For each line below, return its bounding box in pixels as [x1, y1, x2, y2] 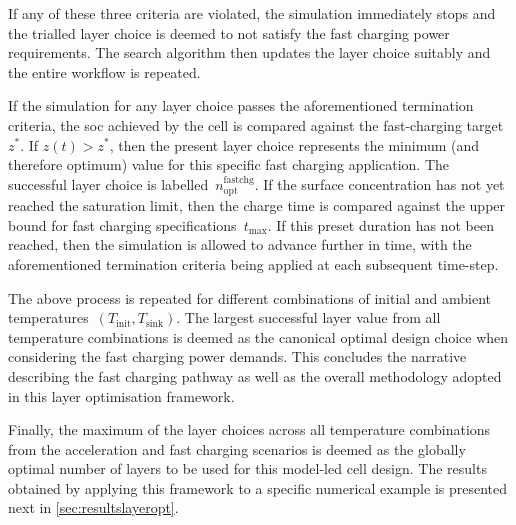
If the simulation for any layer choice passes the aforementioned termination [8, 95, 474, 116]
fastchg [223, 174, 254, 185]
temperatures [8, 307, 89, 328]
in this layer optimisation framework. [8, 385, 235, 406]
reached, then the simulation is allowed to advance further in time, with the [8, 234, 472, 255]
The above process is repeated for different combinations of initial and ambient [8, 287, 492, 308]
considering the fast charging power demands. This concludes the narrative [8, 346, 467, 367]
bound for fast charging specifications [8, 214, 237, 235]
